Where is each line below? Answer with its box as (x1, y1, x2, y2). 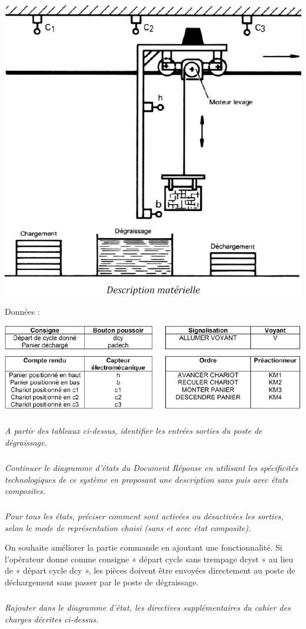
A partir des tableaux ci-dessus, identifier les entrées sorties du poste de (5, 424, 262, 437)
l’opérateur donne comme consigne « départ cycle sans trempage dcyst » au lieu (5, 552, 294, 565)
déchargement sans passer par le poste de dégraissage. (5, 576, 199, 588)
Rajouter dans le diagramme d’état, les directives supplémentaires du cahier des (5, 601, 291, 614)
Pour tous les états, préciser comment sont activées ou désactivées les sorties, (5, 510, 284, 522)
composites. (5, 485, 46, 497)
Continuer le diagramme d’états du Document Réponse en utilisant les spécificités (5, 461, 298, 473)
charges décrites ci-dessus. (5, 612, 99, 625)
